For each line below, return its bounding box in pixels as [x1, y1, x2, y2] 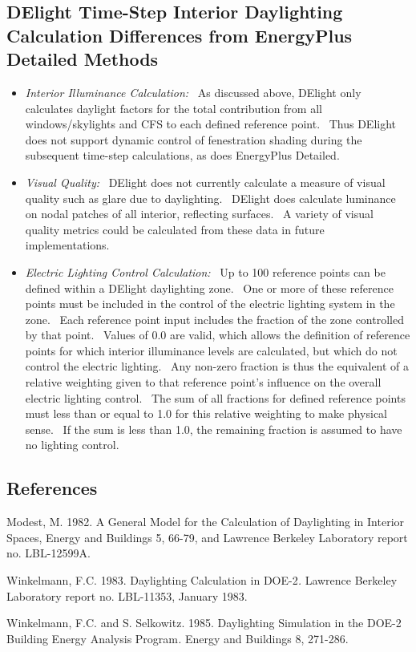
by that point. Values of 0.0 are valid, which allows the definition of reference [25, 326, 410, 343]
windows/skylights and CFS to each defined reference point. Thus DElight [25, 115, 397, 132]
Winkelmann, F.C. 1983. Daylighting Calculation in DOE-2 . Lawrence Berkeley [6, 572, 398, 589]
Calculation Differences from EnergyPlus [6, 22, 353, 47]
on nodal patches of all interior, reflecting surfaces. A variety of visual [25, 205, 374, 222]
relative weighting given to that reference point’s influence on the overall [25, 374, 382, 391]
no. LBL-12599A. [6, 545, 91, 561]
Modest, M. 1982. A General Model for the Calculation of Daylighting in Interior [6, 513, 405, 530]
